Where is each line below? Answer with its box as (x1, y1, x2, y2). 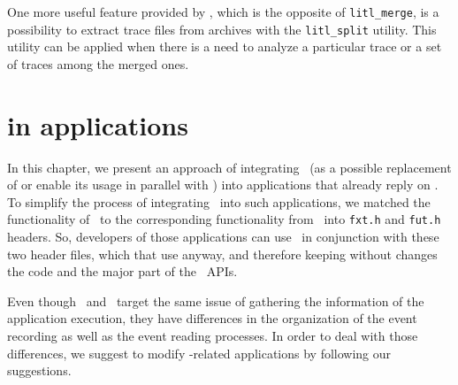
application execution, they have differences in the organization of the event (7, 309, 417, 327)
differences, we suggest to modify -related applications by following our (7, 343, 392, 362)
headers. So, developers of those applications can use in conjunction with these (7, 227, 439, 246)
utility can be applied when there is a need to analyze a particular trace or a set (7, 37, 442, 56)
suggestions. (7, 361, 72, 380)
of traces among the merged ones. (7, 54, 189, 73)
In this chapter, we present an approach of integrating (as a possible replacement (7, 158, 452, 176)
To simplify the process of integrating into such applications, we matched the (7, 192, 431, 211)
